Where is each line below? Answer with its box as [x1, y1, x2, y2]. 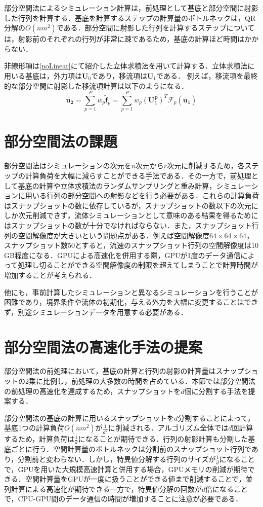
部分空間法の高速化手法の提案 [4, 336, 203, 357]
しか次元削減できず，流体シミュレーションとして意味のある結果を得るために [4, 210, 258, 221]
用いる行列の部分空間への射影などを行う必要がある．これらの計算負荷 [25, 190, 259, 201]
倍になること [205, 483, 248, 494]
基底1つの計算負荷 [4, 422, 64, 433]
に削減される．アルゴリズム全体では [108, 422, 229, 433]
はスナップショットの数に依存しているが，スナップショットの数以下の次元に [4, 200, 258, 210]
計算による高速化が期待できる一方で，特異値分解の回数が [11, 483, 202, 494]
